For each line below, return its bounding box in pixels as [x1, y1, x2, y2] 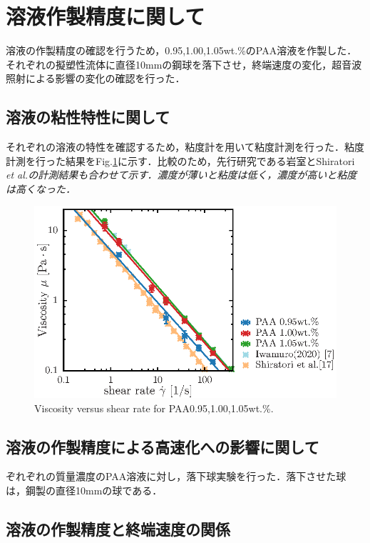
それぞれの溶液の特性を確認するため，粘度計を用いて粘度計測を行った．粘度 [6, 139, 364, 154]
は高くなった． [6, 181, 76, 196]
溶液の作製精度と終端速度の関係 [6, 517, 230, 539]
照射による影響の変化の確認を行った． [6, 71, 185, 86]
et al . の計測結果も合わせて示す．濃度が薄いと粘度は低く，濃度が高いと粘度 [6, 167, 357, 182]
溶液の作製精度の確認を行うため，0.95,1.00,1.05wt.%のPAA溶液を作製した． [6, 43, 357, 58]
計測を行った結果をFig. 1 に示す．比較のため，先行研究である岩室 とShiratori [6, 153, 355, 168]
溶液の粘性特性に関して [6, 106, 170, 128]
